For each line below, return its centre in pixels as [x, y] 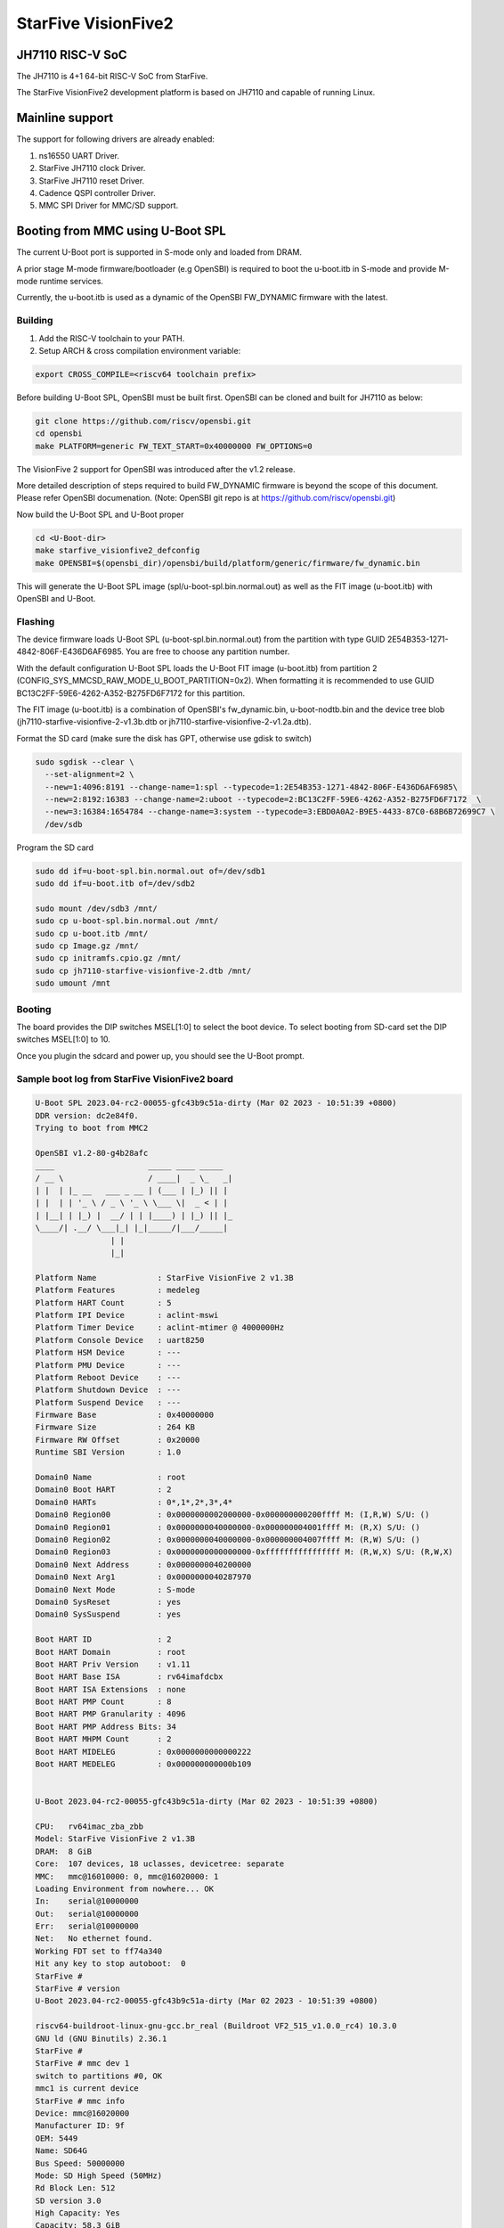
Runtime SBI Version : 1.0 [108, 1452]
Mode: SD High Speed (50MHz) [99, 2175]
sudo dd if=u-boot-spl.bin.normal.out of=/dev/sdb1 [150, 871]
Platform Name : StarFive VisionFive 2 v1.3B [164, 1278]
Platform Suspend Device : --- [108, 1402]
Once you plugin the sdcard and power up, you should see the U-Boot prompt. [160, 1055]
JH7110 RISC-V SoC [72, 55]
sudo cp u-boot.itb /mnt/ [92, 933]
